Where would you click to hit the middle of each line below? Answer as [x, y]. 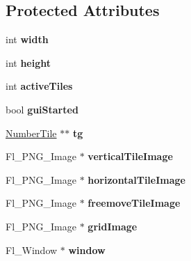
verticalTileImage [130, 156]
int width [27, 39]
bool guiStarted [42, 109]
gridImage [113, 226]
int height [28, 62]
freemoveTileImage [134, 203]
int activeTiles [39, 86]
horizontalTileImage [136, 179]
